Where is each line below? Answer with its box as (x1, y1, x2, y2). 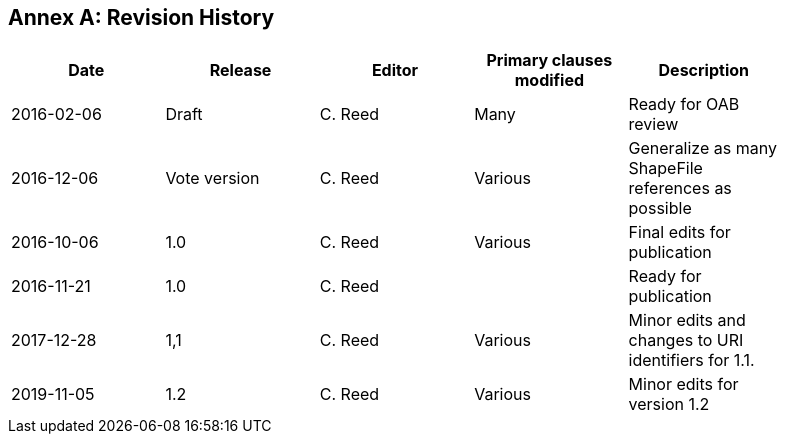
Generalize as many (628, 138, 777, 159)
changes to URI (628, 330, 744, 351)
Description (658, 60, 749, 81)
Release (209, 60, 272, 81)
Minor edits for (628, 374, 739, 395)
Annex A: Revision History (8, 5, 275, 30)
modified (514, 70, 585, 91)
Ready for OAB (628, 94, 740, 115)
